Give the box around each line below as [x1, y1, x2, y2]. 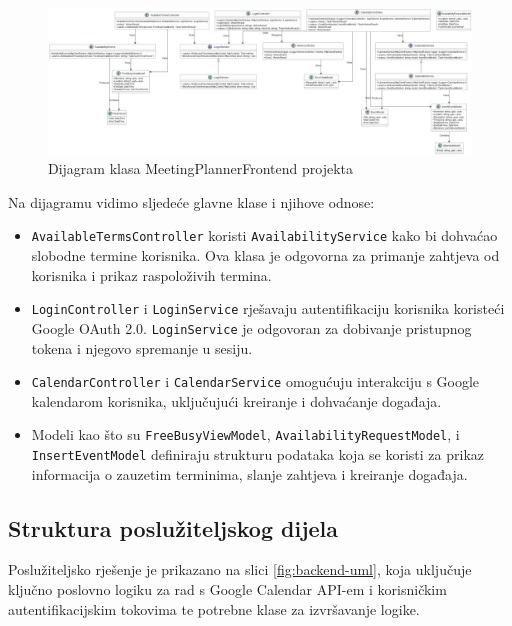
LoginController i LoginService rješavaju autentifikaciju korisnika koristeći [31, 298, 505, 319]
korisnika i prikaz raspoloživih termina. [31, 264, 272, 285]
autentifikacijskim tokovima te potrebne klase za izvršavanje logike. [8, 598, 420, 619]
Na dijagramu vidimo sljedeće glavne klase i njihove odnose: [8, 191, 375, 212]
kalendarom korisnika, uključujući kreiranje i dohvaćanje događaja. [31, 390, 442, 411]
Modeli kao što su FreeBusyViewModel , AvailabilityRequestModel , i [31, 424, 460, 445]
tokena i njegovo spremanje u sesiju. [31, 337, 253, 358]
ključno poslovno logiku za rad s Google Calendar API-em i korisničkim [8, 579, 447, 600]
